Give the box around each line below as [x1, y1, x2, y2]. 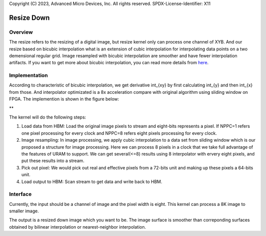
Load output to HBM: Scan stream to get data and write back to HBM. [21, 178, 163, 185]
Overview [9, 29, 33, 36]
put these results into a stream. [21, 158, 85, 164]
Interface [9, 191, 32, 197]
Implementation [9, 72, 48, 79]
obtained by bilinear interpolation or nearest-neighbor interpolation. [9, 224, 146, 230]
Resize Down [9, 13, 50, 22]
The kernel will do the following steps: [9, 114, 86, 120]
